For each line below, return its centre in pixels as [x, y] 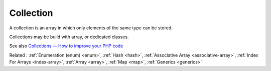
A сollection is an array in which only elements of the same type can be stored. [91, 28]
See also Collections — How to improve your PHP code [66, 46]
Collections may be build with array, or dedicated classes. [69, 37]
